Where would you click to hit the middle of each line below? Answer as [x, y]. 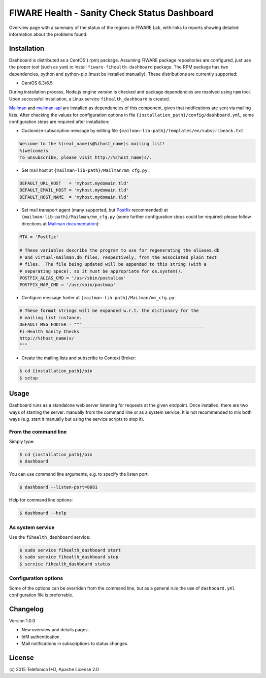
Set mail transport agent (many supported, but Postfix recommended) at [95, 210]
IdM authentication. [41, 637]
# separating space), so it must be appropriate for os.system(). [101, 271]
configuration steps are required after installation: [59, 122]
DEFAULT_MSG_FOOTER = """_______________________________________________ [112, 324]
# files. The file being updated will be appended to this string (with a [113, 264]
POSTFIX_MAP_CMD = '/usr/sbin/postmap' [67, 285]
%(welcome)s [34, 151]
